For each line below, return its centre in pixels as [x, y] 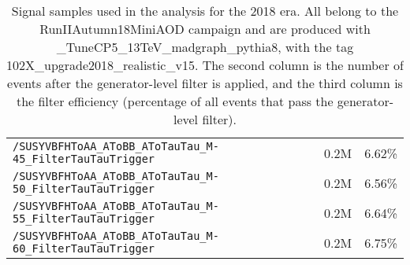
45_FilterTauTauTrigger [84, 159]
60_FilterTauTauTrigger [84, 248]
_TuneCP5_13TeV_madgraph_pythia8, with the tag [205, 47]
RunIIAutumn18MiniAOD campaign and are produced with [205, 29]
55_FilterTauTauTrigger [84, 219]
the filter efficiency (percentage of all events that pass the [175, 101]
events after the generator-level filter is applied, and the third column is [205, 83]
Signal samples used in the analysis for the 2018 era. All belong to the [205, 11]
